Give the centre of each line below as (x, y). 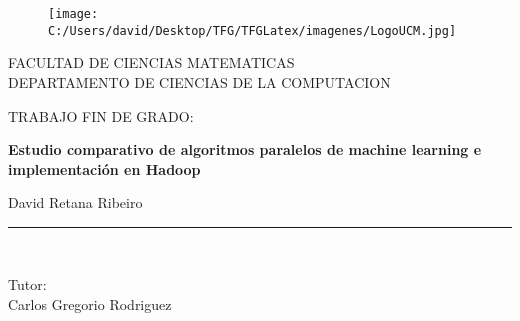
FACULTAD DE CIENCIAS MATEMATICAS (151, 62)
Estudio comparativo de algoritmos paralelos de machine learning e (245, 149)
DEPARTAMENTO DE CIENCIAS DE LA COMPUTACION (199, 81)
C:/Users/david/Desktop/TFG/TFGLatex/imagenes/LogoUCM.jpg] (252, 30)
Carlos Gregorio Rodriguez (90, 304)
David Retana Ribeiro (75, 202)
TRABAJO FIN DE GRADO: (101, 115)
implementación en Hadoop (104, 168)
